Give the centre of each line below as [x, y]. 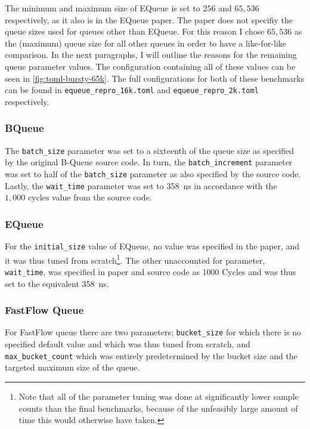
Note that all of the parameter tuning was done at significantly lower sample [159, 396]
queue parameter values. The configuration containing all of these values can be [150, 66]
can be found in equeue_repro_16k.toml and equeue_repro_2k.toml [132, 90]
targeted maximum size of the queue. [72, 367]
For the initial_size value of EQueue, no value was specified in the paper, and [152, 246]
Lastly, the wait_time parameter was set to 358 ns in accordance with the [141, 185]
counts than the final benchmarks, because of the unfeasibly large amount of [158, 408]
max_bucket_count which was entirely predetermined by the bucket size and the [151, 355]
